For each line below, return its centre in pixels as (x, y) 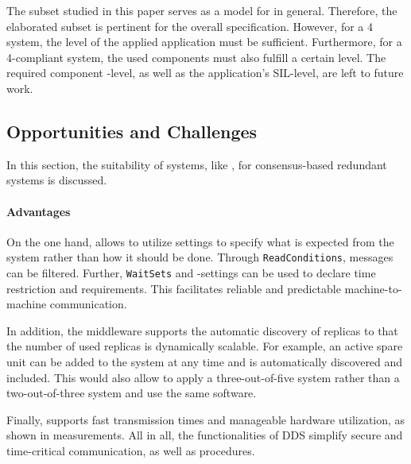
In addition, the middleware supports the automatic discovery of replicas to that (202, 330)
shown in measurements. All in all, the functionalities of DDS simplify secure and (205, 435)
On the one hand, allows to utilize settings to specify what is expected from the (200, 241)
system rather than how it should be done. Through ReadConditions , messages (200, 257)
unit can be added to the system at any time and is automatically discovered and (205, 362)
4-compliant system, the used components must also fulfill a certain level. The (196, 57)
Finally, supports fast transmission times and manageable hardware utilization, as (206, 419)
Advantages (39, 211)
